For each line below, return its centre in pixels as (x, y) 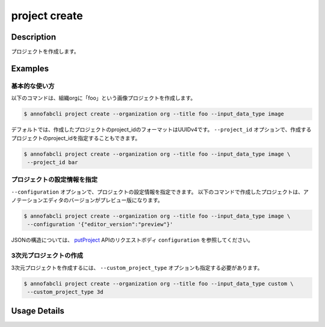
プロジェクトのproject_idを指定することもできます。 (76, 138)
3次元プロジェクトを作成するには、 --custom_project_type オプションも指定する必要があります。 (137, 267)
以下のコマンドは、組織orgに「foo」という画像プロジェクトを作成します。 (104, 98)
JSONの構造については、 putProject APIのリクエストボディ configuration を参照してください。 (132, 240)
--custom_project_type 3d (65, 292)
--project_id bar (53, 162)
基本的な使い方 (33, 86)
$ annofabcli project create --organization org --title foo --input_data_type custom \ (159, 283)
